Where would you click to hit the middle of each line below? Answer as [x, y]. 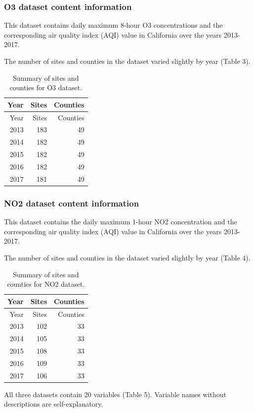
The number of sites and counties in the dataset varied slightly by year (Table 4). [127, 257]
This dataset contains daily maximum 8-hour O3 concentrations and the [113, 25]
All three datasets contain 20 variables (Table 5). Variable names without [115, 394]
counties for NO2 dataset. [46, 284]
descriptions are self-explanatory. [54, 404]
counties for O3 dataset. [46, 87]
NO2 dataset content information [72, 203]
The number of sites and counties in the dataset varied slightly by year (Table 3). [127, 61]
